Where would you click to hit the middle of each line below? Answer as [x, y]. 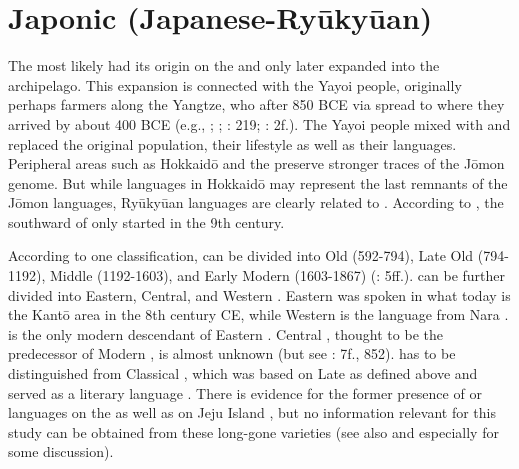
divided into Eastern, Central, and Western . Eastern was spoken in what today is [259, 294]
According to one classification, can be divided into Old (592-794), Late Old [241, 255]
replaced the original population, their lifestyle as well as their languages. [232, 143]
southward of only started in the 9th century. [146, 221]
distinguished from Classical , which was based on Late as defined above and [243, 373]
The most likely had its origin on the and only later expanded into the [224, 65]
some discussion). [61, 451]
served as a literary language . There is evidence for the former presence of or [245, 392]
